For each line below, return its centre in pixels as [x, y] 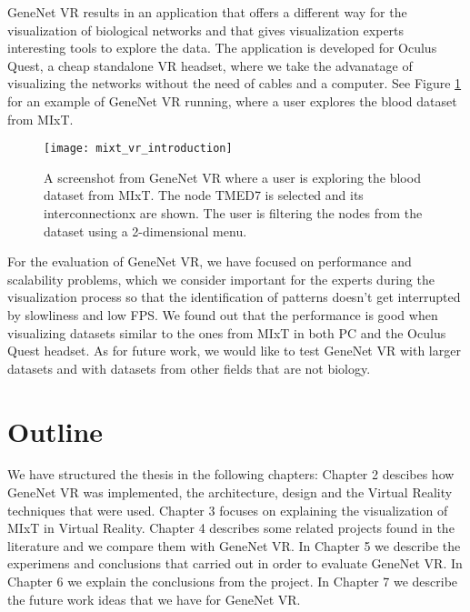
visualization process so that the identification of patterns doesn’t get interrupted [234, 297]
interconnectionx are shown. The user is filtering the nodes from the [233, 213]
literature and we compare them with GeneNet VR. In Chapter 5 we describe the [234, 545]
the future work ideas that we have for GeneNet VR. [154, 599]
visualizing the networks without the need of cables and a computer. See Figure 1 [235, 83]
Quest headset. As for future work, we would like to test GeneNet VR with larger [234, 351]
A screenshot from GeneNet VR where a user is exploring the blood [232, 177]
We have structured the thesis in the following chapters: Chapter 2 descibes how [231, 474]
